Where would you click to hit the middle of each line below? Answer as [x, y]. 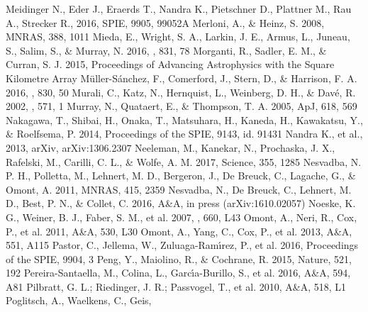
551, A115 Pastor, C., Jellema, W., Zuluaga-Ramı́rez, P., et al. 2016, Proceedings [182, 245]
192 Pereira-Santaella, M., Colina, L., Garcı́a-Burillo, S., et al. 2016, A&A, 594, [178, 273]
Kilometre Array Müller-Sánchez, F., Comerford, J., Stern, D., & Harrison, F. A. [182, 78]
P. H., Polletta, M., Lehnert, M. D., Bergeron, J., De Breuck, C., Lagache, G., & [181, 175]
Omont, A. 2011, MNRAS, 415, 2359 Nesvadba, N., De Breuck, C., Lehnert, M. [179, 189]
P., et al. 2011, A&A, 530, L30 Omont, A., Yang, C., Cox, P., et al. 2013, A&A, [179, 231]
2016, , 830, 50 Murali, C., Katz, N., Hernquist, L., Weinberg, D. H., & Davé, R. [181, 92]
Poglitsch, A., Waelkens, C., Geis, [79, 300]
